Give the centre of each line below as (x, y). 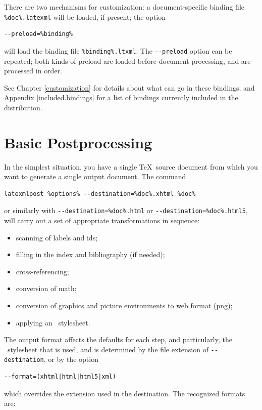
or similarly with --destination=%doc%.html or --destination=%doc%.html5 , (126, 210)
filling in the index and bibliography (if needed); (90, 254)
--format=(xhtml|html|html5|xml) (60, 377)
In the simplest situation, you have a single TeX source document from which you (131, 166)
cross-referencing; (42, 271)
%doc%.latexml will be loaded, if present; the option (85, 16)
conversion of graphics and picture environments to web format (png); (124, 305)
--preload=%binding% (39, 34)
